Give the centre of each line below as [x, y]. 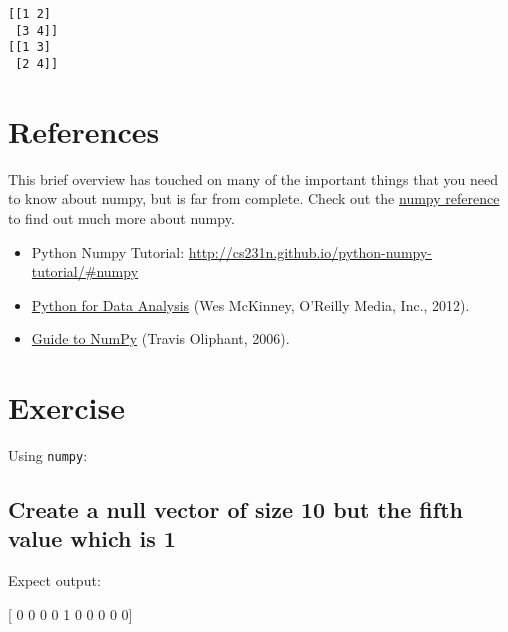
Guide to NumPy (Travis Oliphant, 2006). [160, 338]
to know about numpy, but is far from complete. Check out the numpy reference [254, 198]
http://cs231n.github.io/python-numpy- [310, 251]
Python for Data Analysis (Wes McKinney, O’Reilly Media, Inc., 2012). [250, 304]
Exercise [66, 407]
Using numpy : [48, 455]
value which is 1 [92, 538]
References [84, 130]
